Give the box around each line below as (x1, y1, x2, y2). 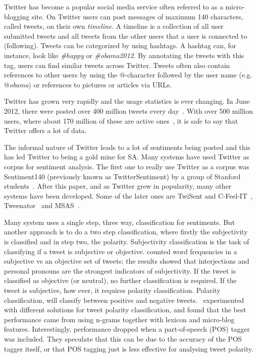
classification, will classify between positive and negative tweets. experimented (4, 294, 244, 305)
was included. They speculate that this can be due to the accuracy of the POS (4, 334, 242, 344)
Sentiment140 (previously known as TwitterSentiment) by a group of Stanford (4, 171, 241, 181)
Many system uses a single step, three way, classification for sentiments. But (4, 216, 235, 227)
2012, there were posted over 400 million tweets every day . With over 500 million (4, 105, 253, 116)
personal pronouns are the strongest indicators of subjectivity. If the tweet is (4, 265, 236, 276)
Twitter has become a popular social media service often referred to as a (4, 1, 223, 11)
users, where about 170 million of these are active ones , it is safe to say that (4, 115, 238, 126)
